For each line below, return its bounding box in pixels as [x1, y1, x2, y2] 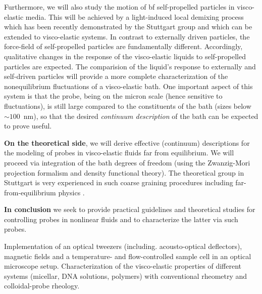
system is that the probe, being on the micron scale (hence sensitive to [4, 91, 223, 101]
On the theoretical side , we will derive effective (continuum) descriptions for [4, 137, 250, 148]
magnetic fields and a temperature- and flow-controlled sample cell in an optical [4, 250, 251, 261]
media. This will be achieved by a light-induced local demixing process [25, 11, 244, 22]
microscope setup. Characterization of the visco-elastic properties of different [4, 261, 241, 271]
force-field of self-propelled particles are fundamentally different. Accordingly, [4, 41, 243, 52]
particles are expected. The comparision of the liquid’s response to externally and [4, 61, 256, 71]
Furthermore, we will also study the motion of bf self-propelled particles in [4, 2, 235, 12]
